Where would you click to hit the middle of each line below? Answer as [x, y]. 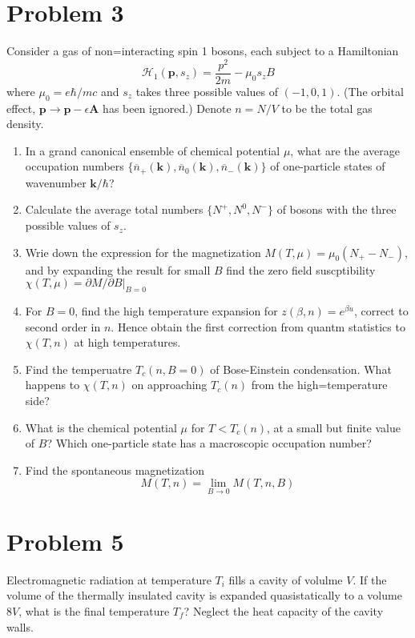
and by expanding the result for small [118, 269]
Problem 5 [65, 541]
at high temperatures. [127, 342]
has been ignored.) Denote [167, 108]
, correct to [381, 311]
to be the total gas [327, 108]
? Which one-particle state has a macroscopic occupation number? [209, 443]
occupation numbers [75, 166]
